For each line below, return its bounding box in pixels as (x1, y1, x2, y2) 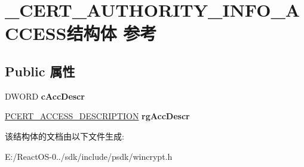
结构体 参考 (66, 21, 157, 45)
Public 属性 (5, 61, 75, 80)
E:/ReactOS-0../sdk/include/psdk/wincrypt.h (5, 150, 173, 162)
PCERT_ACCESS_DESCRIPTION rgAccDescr (5, 110, 190, 122)
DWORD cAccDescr (5, 89, 85, 102)
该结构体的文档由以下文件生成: (5, 129, 124, 142)
